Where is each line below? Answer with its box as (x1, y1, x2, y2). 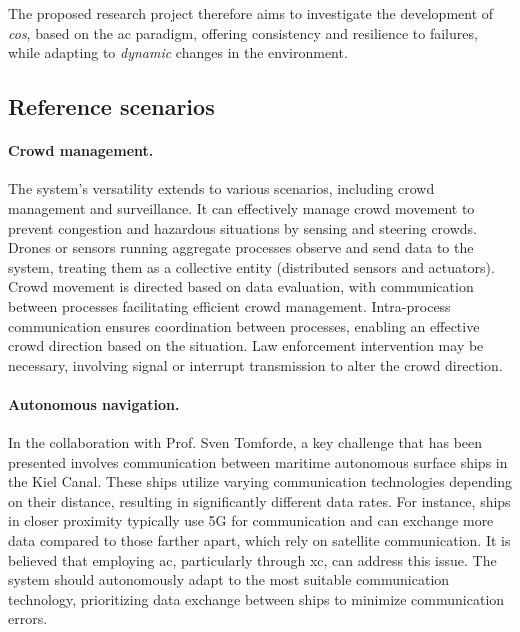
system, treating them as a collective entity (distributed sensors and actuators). (8, 256, 495, 277)
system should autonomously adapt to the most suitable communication (8, 569, 450, 590)
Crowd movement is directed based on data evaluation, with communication (8, 276, 474, 297)
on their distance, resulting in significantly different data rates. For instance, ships (8, 490, 511, 511)
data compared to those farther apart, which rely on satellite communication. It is (8, 530, 511, 551)
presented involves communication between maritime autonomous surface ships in (8, 451, 508, 472)
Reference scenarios (8, 91, 215, 122)
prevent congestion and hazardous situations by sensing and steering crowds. (8, 217, 477, 238)
